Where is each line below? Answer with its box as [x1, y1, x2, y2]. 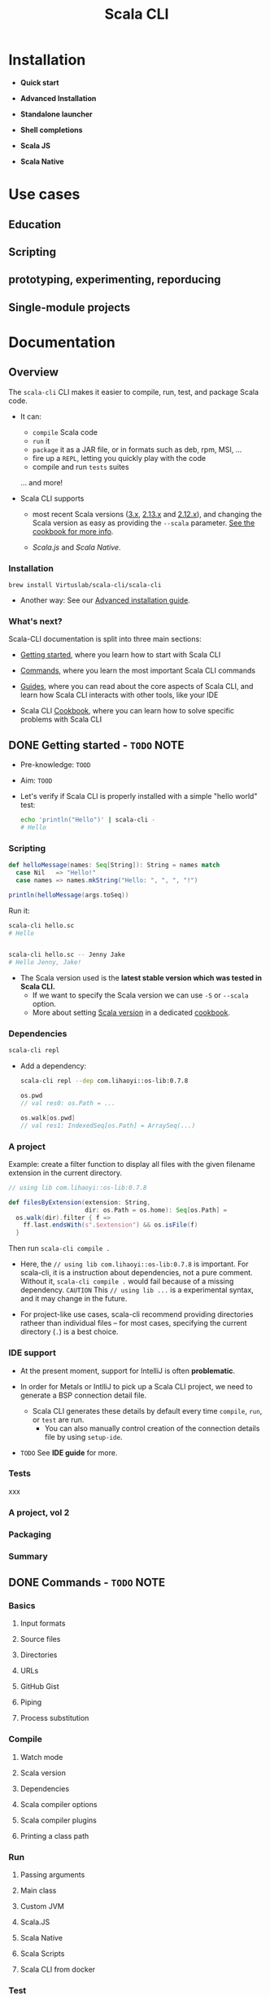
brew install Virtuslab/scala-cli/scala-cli [8, 581, 162, 589]
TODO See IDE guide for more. [20, 1447, 118, 1458]
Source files [20, 1634, 61, 1644]
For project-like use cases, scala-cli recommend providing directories [20, 1309, 254, 1319]
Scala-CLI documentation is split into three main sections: [8, 634, 202, 644]
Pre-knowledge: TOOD [20, 760, 91, 770]
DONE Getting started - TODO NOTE [8, 738, 185, 752]
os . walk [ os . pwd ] [20, 1113, 76, 1122]
